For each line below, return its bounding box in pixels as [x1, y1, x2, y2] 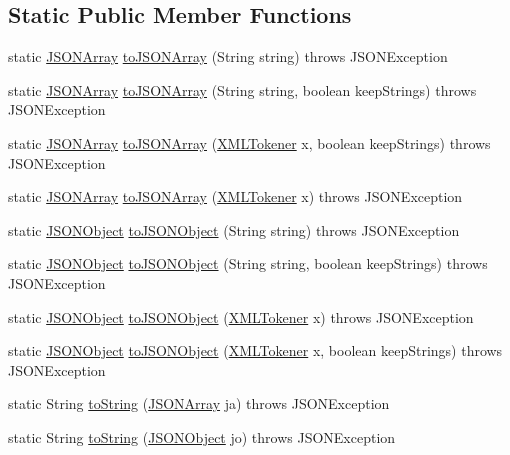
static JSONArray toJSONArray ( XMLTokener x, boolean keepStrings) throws [8, 132, 491, 153]
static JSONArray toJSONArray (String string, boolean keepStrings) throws [8, 79, 477, 100]
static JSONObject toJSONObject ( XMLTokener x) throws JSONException [8, 306, 474, 327]
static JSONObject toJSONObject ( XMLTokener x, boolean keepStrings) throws [8, 340, 503, 361]
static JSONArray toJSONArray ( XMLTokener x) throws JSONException [8, 186, 463, 207]
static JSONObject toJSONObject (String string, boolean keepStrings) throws [8, 253, 488, 274]
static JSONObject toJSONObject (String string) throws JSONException [8, 219, 460, 240]
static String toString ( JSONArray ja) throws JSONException [8, 393, 390, 414]
